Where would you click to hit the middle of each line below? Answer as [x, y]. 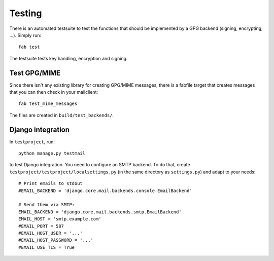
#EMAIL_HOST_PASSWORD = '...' [56, 240]
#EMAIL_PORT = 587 [41, 226]
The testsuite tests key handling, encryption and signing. [68, 58]
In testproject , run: [32, 141]
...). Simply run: [25, 35]
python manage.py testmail [52, 154]
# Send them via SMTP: [47, 205]
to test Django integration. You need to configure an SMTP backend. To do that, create [100, 165]
